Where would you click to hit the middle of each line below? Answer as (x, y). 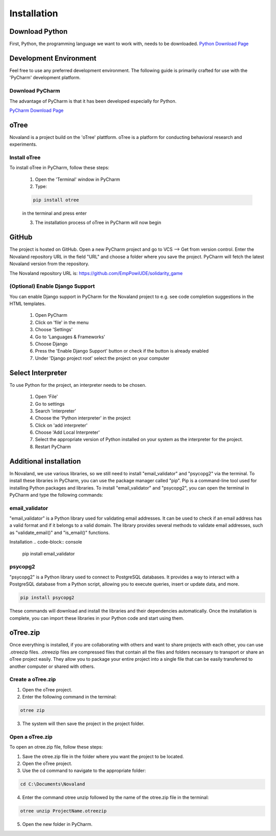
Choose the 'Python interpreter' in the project (83, 418)
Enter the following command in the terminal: (70, 697)
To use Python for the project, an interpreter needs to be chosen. (78, 385)
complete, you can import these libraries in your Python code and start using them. (97, 618)
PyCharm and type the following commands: (56, 495)
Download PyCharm (35, 91)
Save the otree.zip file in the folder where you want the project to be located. (103, 756)
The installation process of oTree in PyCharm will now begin (98, 223)
